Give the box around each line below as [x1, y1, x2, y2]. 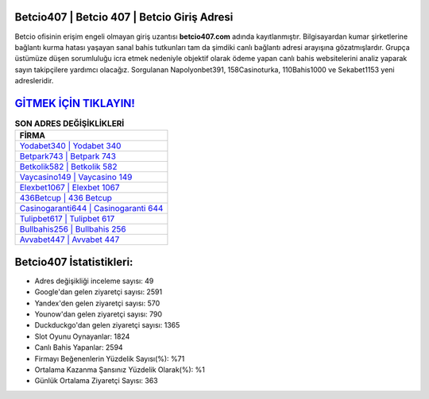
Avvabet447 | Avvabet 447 [19, 234, 120, 245]
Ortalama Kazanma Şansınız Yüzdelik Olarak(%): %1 [34, 365, 206, 374]
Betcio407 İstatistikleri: [14, 255, 133, 269]
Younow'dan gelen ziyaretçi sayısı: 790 [34, 309, 163, 319]
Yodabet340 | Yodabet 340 [19, 140, 122, 152]
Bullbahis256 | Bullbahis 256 [19, 224, 126, 235]
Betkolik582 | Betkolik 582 [19, 161, 118, 172]
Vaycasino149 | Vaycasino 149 [19, 171, 133, 182]
